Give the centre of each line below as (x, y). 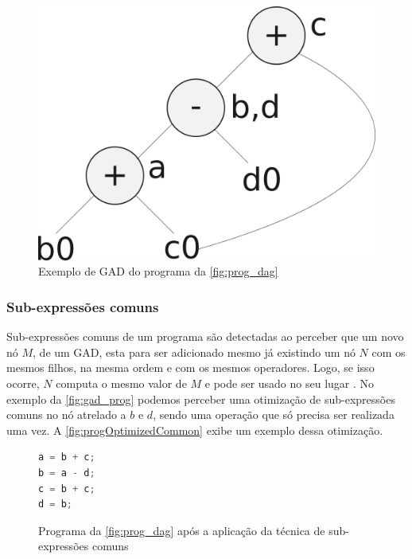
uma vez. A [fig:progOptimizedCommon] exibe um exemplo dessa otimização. (195, 430)
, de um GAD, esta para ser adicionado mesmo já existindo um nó (194, 352)
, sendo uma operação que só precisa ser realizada (274, 414)
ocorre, (23, 383)
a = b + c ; (67, 457)
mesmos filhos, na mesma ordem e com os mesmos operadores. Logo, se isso (190, 367)
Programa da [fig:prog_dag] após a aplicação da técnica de (182, 530)
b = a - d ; (67, 473)
